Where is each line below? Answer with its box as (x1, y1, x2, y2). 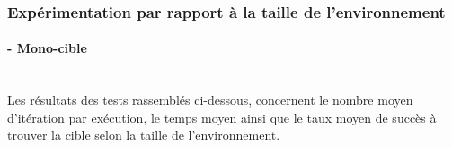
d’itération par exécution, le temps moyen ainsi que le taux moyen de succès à (7, 108, 437, 126)
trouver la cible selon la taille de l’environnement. (7, 125, 280, 144)
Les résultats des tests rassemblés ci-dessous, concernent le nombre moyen (7, 91, 413, 109)
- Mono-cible (7, 39, 87, 57)
